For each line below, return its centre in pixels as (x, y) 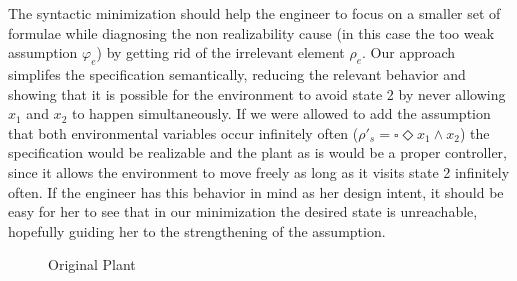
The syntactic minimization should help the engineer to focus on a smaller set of (254, 13)
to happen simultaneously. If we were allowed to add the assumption (281, 113)
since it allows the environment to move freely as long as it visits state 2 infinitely (259, 171)
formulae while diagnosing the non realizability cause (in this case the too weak (251, 32)
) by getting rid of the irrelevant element (220, 52)
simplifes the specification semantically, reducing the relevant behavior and (237, 73)
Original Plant (92, 264)
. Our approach (409, 52)
